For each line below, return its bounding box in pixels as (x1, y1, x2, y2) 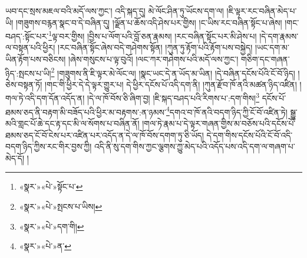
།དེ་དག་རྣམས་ (259, 29, 299, 42)
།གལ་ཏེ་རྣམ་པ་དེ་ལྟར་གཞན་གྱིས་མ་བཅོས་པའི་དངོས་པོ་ (142, 117, 296, 129)
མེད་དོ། (5, 151, 25, 164)
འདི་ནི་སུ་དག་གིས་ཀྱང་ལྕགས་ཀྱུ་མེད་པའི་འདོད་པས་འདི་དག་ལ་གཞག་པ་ (94, 140, 295, 153)
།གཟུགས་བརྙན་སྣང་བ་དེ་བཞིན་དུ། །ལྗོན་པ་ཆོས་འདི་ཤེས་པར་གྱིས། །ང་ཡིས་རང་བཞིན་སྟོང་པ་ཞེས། (15, 16, 282, 28)
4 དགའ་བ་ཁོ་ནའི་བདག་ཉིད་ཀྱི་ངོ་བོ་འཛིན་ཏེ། (166, 104, 288, 118)
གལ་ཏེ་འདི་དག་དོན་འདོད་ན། (5, 92, 85, 104)
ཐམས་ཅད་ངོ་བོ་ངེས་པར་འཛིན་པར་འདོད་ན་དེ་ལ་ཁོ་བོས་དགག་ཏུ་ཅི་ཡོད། (5, 128, 204, 141)
